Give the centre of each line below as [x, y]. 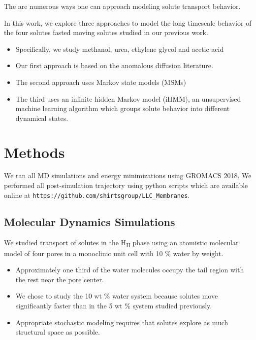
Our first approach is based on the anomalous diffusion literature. [114, 65]
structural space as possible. [58, 332]
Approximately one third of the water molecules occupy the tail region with [130, 270]
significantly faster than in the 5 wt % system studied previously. [114, 306]
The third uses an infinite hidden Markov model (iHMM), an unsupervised [128, 98]
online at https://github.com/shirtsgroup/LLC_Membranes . [97, 195]
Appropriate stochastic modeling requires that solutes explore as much [122, 322]
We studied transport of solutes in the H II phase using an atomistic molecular [121, 243]
